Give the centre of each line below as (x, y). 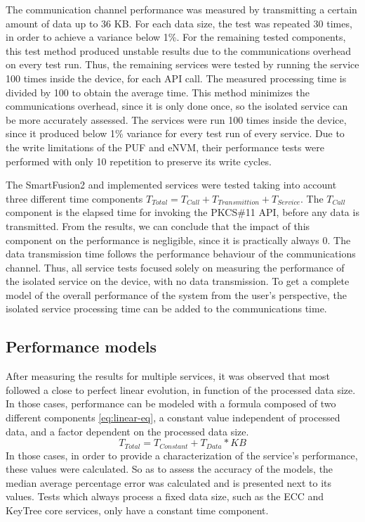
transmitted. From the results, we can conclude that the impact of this (158, 225)
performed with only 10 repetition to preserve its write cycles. (139, 161)
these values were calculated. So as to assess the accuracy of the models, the (170, 469)
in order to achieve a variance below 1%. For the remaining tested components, (176, 37)
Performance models (81, 346)
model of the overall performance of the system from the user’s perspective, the (176, 294)
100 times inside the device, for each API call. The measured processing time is (176, 78)
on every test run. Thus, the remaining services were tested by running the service (182, 64)
